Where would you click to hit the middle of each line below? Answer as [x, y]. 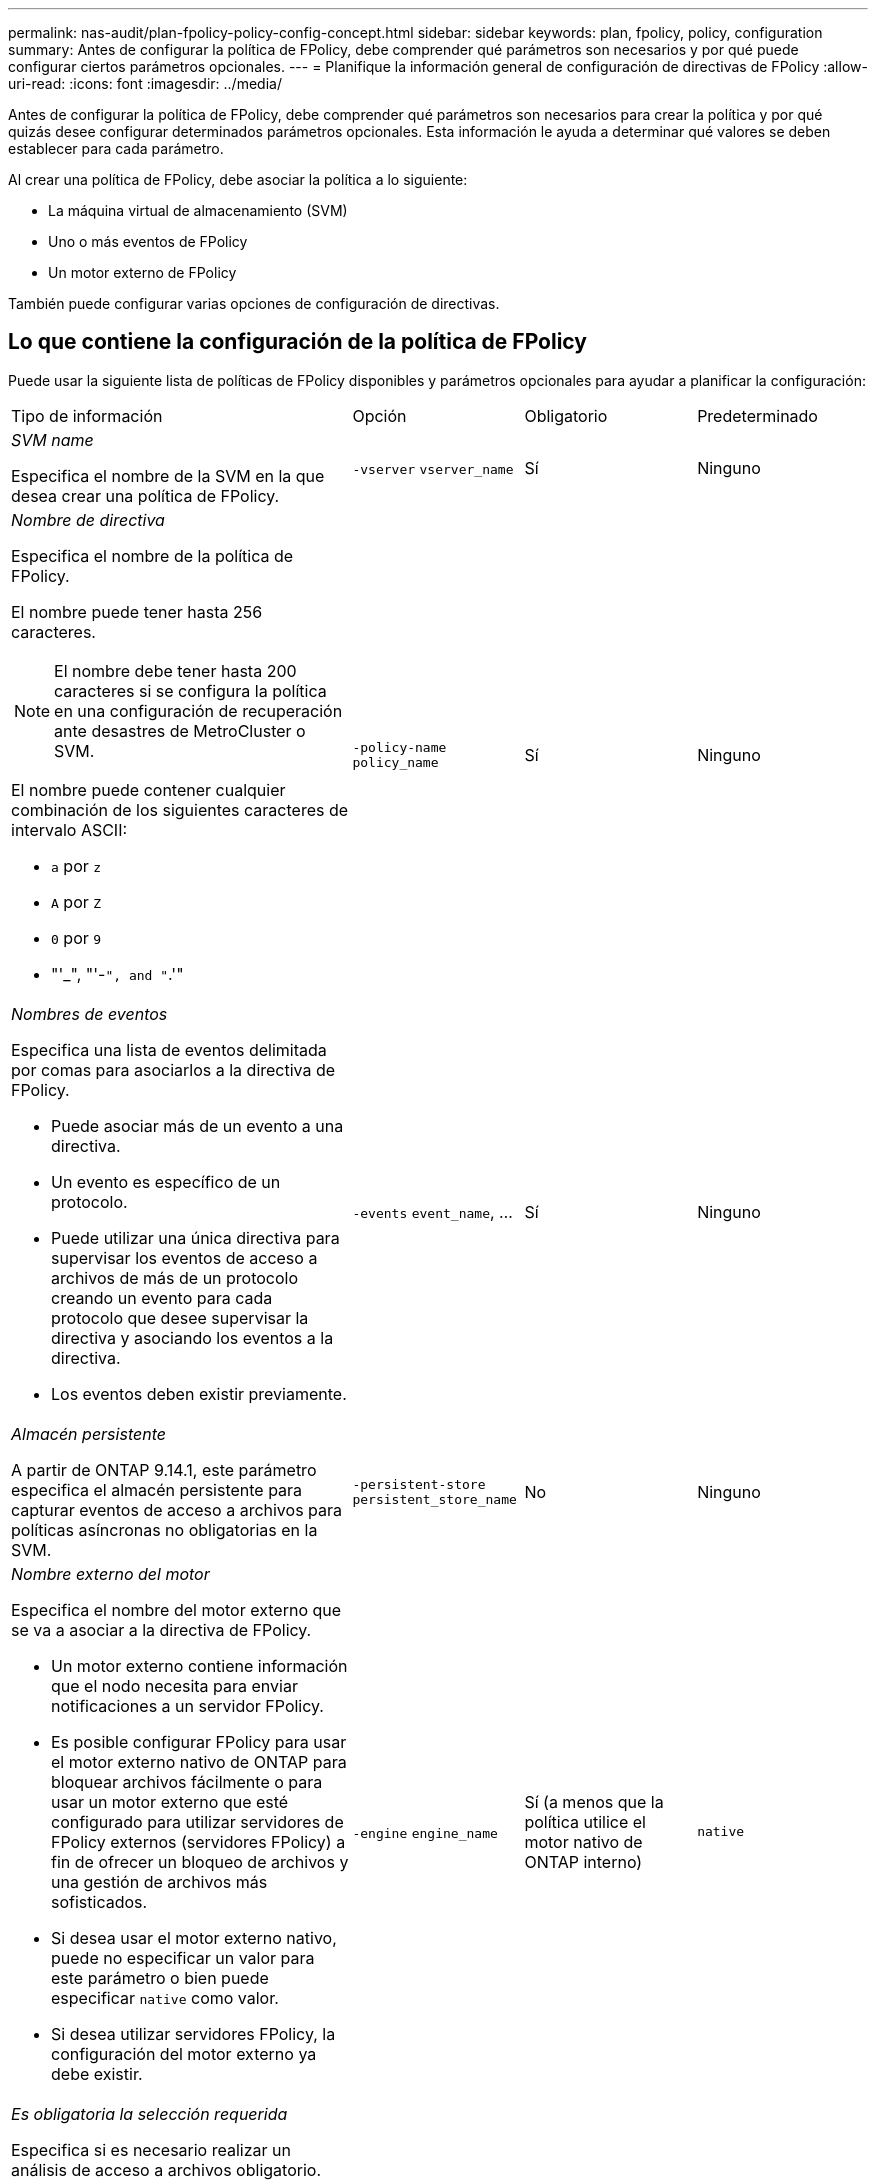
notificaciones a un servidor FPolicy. [187, 1705]
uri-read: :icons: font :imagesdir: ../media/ [145, 83]
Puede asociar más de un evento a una [197, 1125]
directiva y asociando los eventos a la [192, 1337]
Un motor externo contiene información [199, 1665]
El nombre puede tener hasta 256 [137, 611]
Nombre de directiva [88, 519]
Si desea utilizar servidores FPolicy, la [193, 2033]
